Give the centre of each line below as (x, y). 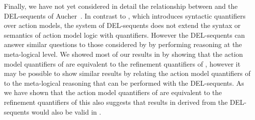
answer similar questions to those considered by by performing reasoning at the (123, 44)
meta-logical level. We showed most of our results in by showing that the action (124, 54)
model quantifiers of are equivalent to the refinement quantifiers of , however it (122, 63)
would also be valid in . (66, 111)
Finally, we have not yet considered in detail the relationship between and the (121, 6)
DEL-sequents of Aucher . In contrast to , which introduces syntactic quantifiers (125, 15)
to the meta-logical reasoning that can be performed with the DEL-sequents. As (124, 83)
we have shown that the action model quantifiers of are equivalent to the (113, 92)
